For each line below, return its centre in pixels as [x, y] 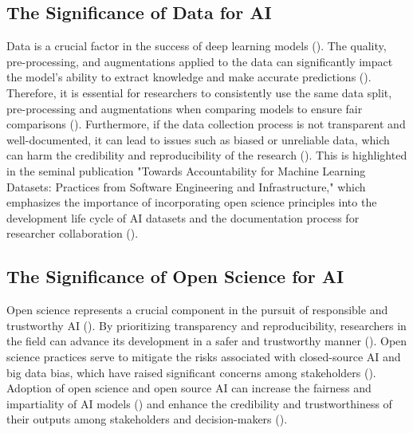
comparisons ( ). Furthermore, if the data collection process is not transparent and [206, 124]
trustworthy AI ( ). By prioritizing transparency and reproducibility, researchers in [206, 325]
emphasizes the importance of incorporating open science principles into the [192, 202]
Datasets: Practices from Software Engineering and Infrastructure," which [186, 186]
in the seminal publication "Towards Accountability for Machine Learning [186, 170]
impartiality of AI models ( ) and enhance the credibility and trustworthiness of [199, 403]
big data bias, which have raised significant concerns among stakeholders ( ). [191, 372]
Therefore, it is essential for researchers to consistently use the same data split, [199, 92]
